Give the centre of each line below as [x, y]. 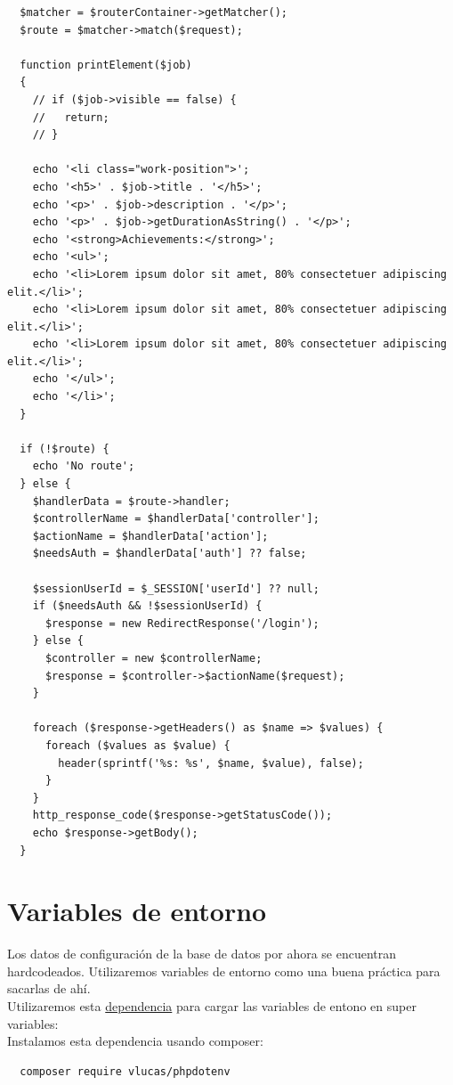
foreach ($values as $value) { [138, 745]
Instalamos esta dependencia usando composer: [135, 1041]
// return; [71, 117]
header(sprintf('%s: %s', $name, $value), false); [211, 763]
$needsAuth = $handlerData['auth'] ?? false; [170, 554]
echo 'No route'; [84, 466]
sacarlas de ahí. [49, 988]
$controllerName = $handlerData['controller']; [176, 519]
